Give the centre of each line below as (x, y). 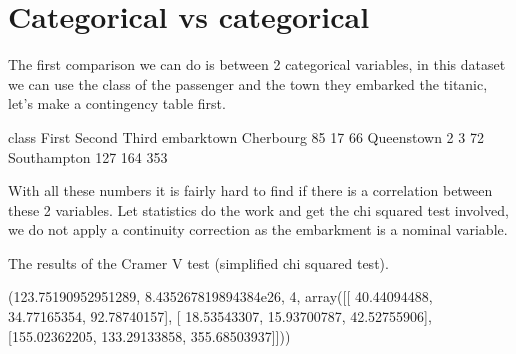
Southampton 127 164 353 (88, 156)
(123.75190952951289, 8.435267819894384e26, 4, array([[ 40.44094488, (220, 296)
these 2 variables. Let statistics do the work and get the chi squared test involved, (258, 209)
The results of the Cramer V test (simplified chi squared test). (198, 262)
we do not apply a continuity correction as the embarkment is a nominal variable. (258, 229)
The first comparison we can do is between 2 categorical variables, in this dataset (257, 64)
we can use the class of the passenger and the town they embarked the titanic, (248, 83)
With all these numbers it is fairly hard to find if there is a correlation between (250, 190)
